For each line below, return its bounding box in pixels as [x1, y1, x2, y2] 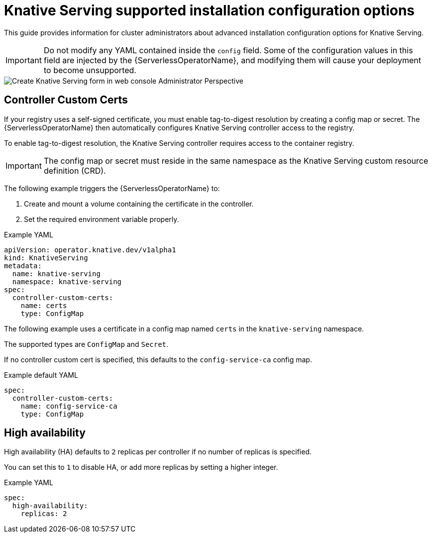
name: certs [20, 301, 67, 310]
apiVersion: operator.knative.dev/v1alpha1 [4, 245, 176, 254]
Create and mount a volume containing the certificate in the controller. [24, 199, 254, 208]
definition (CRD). [43, 165, 106, 176]
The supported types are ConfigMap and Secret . [4, 339, 169, 348]
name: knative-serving [12, 269, 101, 278]
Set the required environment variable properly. [24, 215, 179, 223]
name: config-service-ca [20, 402, 117, 410]
